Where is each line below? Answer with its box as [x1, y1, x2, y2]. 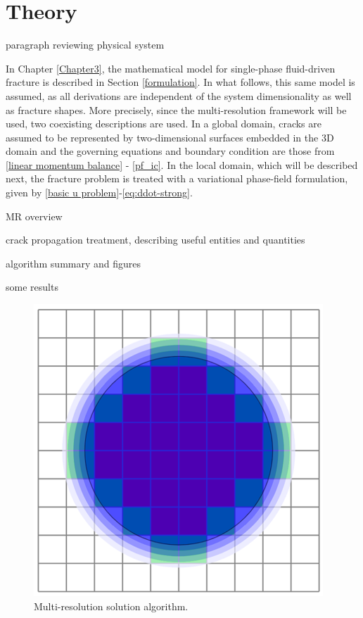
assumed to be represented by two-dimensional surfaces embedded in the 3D [6, 130, 334, 144]
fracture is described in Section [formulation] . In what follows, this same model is [6, 75, 355, 89]
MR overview [6, 208, 63, 223]
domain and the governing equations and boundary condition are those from [6, 144, 335, 158]
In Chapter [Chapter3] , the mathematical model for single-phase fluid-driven [6, 61, 336, 75]
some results [6, 279, 58, 294]
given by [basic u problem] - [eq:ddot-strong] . [6, 185, 193, 200]
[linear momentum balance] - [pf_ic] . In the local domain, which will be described [6, 157, 358, 172]
